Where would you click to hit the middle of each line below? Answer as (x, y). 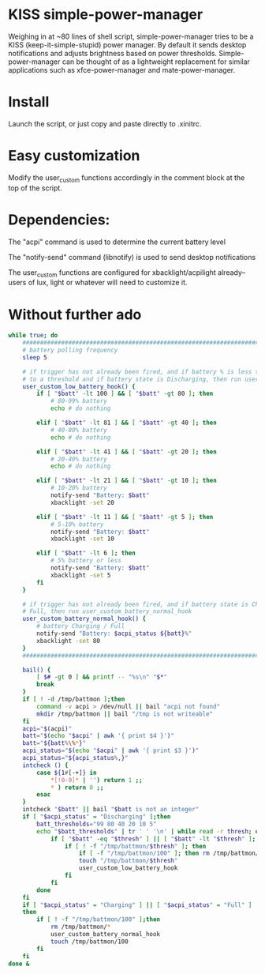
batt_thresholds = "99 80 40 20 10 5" (97, 824)
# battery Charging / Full (81, 626)
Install (29, 102)
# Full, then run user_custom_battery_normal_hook (107, 611)
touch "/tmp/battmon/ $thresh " (128, 861)
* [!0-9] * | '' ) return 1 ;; (97, 780)
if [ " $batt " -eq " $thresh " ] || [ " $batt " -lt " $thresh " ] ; (153, 839)
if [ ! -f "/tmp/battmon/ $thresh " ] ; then (135, 846)
